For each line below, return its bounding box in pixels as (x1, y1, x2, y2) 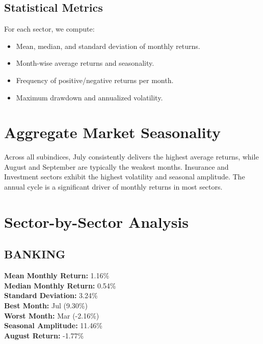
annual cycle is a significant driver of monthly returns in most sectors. (4, 181, 223, 192)
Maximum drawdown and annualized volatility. (16, 92, 163, 102)
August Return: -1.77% (4, 330, 84, 340)
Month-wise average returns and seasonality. (16, 58, 154, 68)
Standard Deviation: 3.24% (4, 290, 98, 301)
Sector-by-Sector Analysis (4, 211, 189, 232)
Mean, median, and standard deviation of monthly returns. (16, 40, 200, 51)
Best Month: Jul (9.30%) (4, 300, 88, 311)
